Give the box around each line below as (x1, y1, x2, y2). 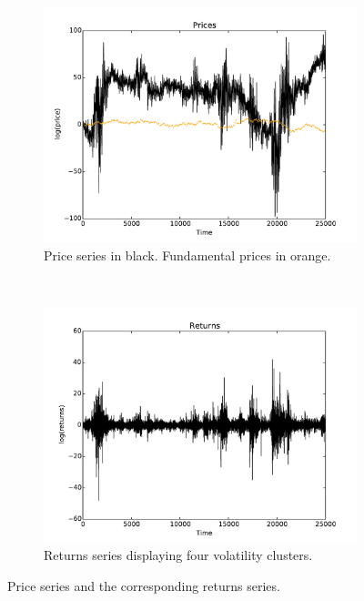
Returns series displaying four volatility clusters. (44, 545, 313, 565)
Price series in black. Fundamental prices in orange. (44, 245, 331, 264)
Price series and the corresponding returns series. (7, 576, 280, 595)
